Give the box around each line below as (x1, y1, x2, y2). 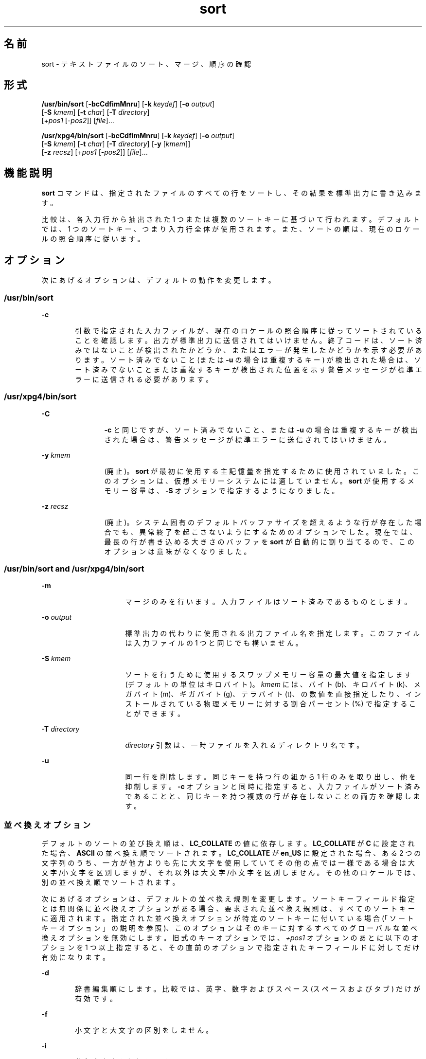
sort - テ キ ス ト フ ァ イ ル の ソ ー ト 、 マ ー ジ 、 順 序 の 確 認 (41, 59, 251, 68)
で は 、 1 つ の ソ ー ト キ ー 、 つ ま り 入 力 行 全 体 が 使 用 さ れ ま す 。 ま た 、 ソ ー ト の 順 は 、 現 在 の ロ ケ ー (41, 225, 420, 233)
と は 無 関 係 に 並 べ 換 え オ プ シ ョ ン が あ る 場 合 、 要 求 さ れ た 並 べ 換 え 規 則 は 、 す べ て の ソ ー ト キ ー (41, 904, 415, 913)
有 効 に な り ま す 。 (41, 953, 109, 962)
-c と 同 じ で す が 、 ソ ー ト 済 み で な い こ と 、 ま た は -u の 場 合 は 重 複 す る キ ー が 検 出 (104, 425, 418, 434)
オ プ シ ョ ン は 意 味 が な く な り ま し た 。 (104, 547, 251, 556)
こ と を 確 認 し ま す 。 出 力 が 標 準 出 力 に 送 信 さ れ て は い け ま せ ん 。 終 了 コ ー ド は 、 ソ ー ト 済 (75, 336, 422, 344)
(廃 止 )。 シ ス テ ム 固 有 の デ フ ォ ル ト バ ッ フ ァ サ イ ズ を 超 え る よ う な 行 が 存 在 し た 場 (104, 518, 422, 526)
